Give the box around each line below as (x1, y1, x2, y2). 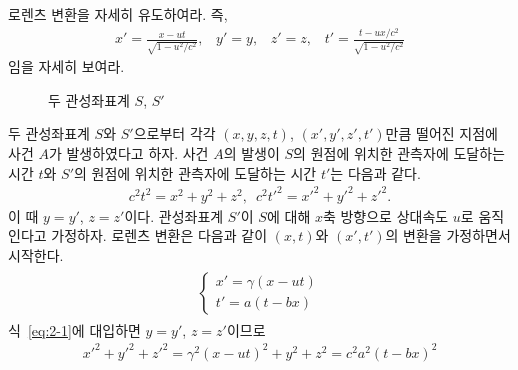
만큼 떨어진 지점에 (385, 123, 498, 144)
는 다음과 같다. (330, 162, 421, 183)
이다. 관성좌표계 (124, 205, 224, 226)
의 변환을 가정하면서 (385, 225, 511, 246)
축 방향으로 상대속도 (322, 205, 449, 226)
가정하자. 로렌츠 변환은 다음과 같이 (51, 225, 268, 246)
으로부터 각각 (133, 123, 216, 144)
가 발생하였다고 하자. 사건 (48, 142, 209, 163)
